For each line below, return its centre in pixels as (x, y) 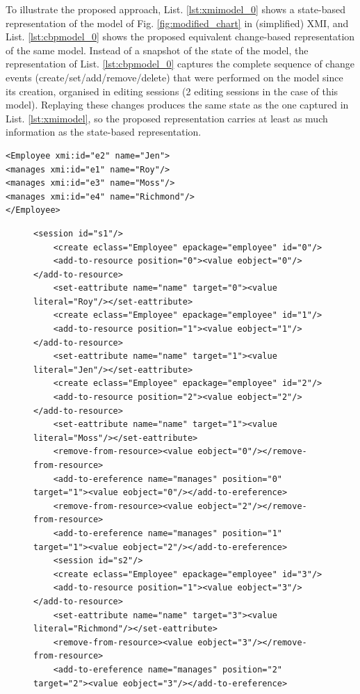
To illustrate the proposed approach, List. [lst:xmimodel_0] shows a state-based (175, 9)
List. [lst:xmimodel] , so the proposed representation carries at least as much (167, 118)
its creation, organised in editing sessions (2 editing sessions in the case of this (172, 91)
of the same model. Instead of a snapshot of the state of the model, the (157, 50)
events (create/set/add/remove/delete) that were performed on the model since (174, 77)
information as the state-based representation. (104, 132)
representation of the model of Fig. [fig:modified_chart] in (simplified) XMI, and (177, 23)
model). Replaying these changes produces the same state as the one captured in (177, 105)
